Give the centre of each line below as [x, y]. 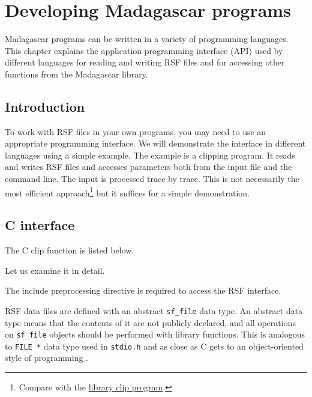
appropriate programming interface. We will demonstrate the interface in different [155, 143]
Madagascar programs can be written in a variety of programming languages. [147, 39]
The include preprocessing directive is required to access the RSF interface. [143, 290]
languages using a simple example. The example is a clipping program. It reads [150, 155]
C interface [40, 225]
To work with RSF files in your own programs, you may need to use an [136, 131]
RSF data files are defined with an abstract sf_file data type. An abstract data [154, 310]
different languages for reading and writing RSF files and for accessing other [145, 62]
